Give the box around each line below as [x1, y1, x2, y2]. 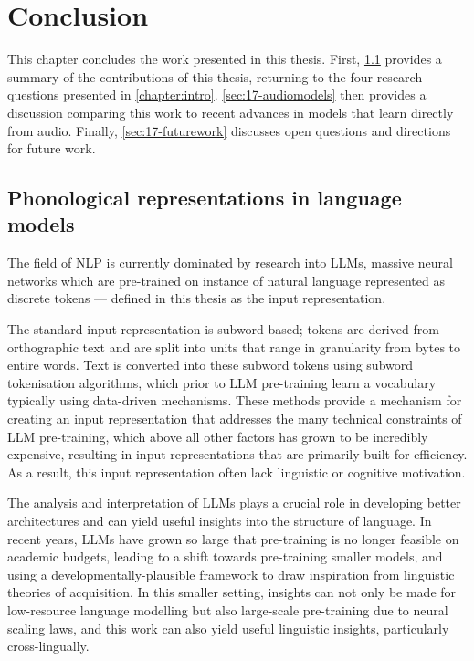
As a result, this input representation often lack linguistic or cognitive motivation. [7, 462, 466, 481]
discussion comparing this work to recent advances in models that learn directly [7, 102, 454, 121]
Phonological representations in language [7, 184, 402, 212]
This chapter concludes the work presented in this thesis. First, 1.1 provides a [7, 49, 442, 68]
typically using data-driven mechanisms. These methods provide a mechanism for [7, 391, 462, 410]
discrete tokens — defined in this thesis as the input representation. [7, 289, 386, 308]
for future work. [7, 139, 96, 158]
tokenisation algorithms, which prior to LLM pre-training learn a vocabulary [7, 372, 437, 392]
